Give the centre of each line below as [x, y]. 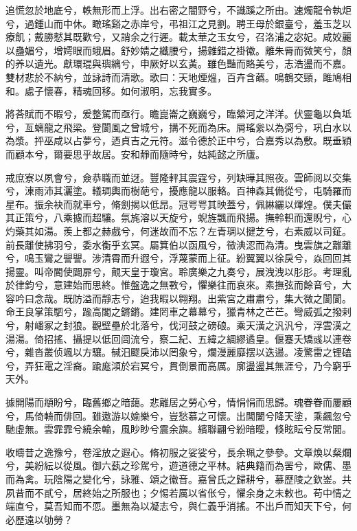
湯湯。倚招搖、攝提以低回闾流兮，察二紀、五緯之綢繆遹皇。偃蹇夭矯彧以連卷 [178, 338]
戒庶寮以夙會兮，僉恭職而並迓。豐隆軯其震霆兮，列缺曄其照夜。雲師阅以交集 [178, 177]
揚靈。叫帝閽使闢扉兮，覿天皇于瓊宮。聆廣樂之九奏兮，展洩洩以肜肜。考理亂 [178, 271]
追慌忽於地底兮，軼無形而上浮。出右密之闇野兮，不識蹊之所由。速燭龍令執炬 [178, 10]
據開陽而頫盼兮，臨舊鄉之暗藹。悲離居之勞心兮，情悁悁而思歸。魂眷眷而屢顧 [178, 402]
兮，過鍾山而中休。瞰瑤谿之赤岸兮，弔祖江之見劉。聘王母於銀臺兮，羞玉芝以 [178, 23]
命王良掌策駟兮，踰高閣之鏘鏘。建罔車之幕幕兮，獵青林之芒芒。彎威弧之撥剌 [178, 312]
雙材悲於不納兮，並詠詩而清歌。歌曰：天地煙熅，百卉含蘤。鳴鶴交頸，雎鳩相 [178, 77]
